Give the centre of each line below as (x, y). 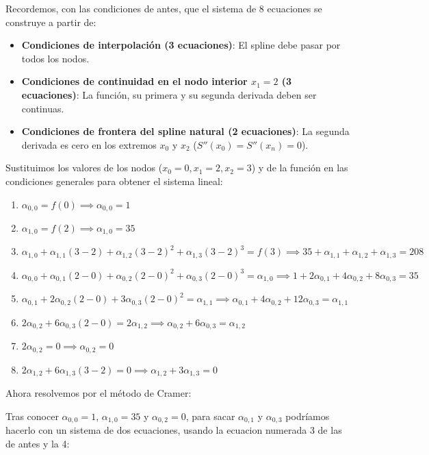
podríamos (308, 416)
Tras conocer (32, 416)
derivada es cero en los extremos (89, 144)
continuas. (43, 108)
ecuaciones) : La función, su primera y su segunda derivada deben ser (169, 94)
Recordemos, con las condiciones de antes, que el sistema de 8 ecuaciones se (164, 8)
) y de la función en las (300, 168)
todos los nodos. (55, 58)
